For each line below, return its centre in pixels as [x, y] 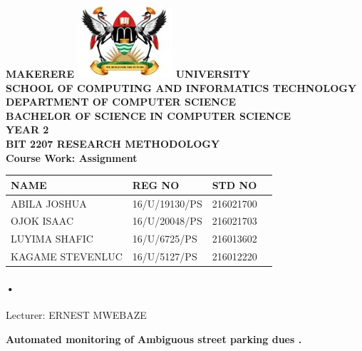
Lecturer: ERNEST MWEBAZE [76, 314]
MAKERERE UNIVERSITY [128, 73]
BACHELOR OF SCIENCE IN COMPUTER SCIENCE [149, 115]
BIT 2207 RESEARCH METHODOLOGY [113, 143]
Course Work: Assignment [72, 157]
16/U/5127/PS [165, 256]
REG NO [156, 184]
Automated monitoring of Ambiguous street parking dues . [154, 339]
